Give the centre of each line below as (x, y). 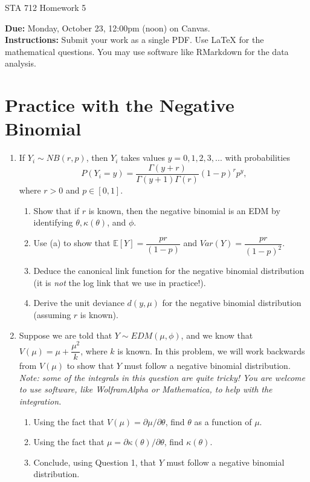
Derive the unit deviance (79, 303)
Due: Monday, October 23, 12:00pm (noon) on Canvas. (108, 28)
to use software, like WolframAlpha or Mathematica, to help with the (146, 389)
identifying (53, 222)
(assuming (52, 314)
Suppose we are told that (66, 335)
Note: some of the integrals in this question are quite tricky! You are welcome (162, 377)
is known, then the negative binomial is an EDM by (184, 210)
